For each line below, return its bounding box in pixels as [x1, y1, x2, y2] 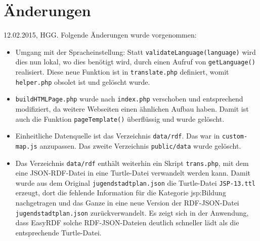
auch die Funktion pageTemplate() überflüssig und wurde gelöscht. [15, 113, 225, 124]
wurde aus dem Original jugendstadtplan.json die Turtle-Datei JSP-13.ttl [15, 177, 255, 188]
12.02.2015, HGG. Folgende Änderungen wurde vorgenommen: [4, 29, 197, 40]
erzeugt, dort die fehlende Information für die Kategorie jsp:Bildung [15, 187, 226, 198]
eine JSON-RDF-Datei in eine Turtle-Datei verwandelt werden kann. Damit [15, 167, 251, 178]
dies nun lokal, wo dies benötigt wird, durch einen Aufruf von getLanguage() [15, 56, 255, 67]
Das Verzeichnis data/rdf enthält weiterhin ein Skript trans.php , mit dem [15, 157, 249, 168]
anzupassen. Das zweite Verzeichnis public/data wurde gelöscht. [39, 140, 241, 151]
